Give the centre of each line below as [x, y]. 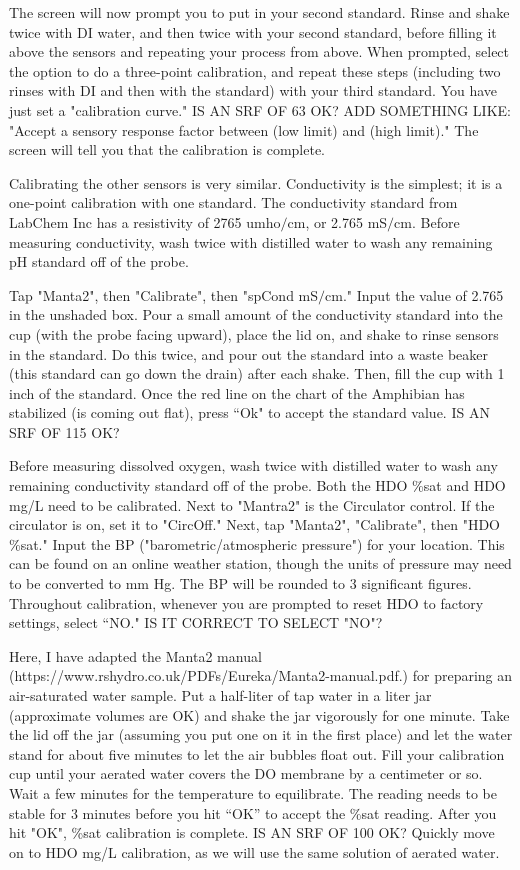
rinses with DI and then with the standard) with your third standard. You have [253, 90]
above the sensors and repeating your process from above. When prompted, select [259, 51]
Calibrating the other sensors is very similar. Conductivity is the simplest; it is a [256, 182]
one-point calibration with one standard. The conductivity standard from [233, 202]
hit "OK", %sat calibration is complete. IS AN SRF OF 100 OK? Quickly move [252, 832]
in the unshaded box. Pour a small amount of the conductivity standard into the [256, 314]
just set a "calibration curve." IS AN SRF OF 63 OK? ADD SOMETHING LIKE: [260, 109]
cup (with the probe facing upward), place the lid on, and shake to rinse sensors [254, 333]
